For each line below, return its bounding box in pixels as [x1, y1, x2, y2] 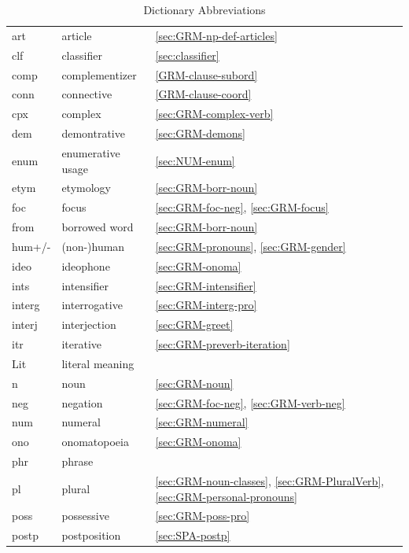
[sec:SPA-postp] [155, 527, 230, 544]
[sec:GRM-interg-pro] [155, 297, 257, 313]
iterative [61, 336, 102, 352]
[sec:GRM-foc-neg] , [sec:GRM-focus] [155, 199, 329, 216]
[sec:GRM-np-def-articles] [155, 27, 278, 43]
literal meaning [61, 355, 134, 371]
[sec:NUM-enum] [155, 152, 235, 168]
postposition [61, 527, 121, 544]
